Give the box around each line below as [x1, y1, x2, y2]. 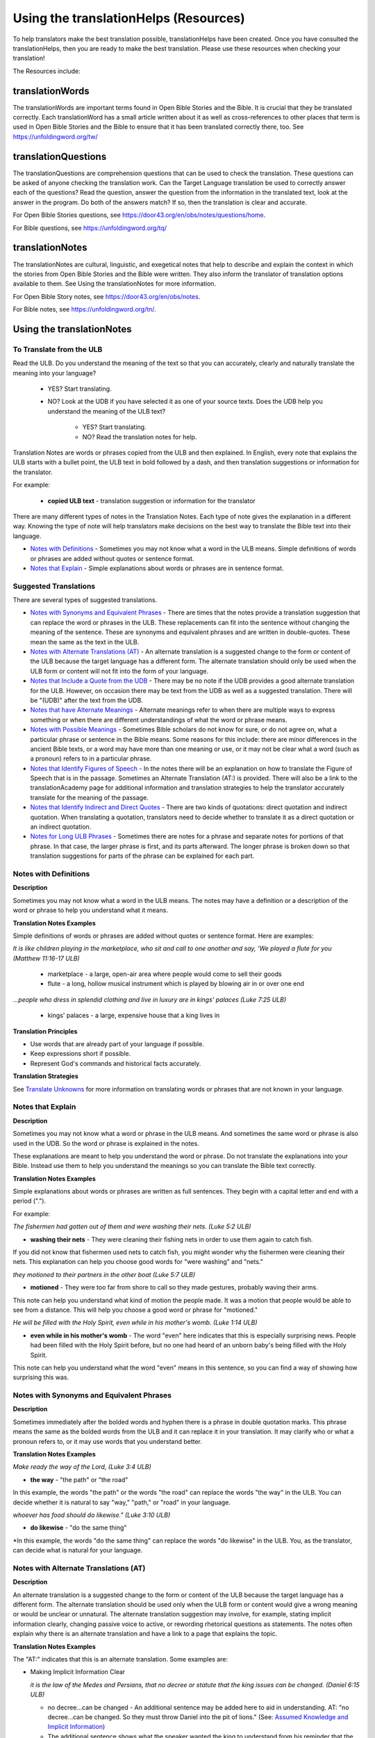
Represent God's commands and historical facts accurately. [30, 1059, 201, 1067]
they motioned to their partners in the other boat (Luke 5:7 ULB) [12, 1270, 196, 1278]
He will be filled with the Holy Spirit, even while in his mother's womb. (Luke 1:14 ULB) [12, 1318, 258, 1327]
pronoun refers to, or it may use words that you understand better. [12, 1437, 203, 1445]
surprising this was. [12, 1373, 69, 1381]
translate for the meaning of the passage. [30, 793, 149, 802]
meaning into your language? [12, 368, 97, 377]
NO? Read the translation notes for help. [82, 432, 197, 441]
